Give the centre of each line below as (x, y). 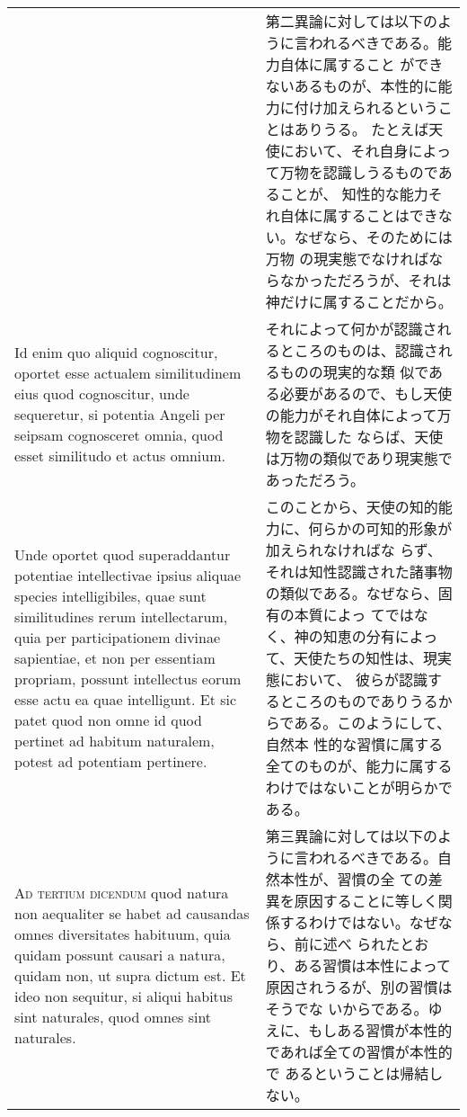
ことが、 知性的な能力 (354, 194)
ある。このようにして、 (372, 723)
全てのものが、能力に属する (359, 766)
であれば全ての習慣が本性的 (359, 1052)
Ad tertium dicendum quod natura (122, 893)
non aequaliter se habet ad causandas (132, 913)
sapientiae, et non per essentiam (115, 657)
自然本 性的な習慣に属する (354, 744)
